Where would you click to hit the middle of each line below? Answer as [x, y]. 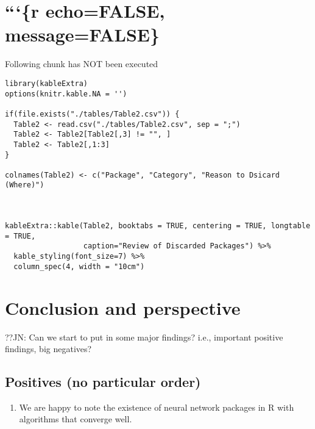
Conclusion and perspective [123, 307]
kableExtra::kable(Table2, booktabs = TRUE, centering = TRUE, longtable [158, 226]
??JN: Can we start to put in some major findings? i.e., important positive [144, 337]
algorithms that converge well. [76, 419]
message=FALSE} [83, 34]
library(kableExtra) [47, 83]
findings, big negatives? [48, 349]
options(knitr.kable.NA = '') [66, 94]
